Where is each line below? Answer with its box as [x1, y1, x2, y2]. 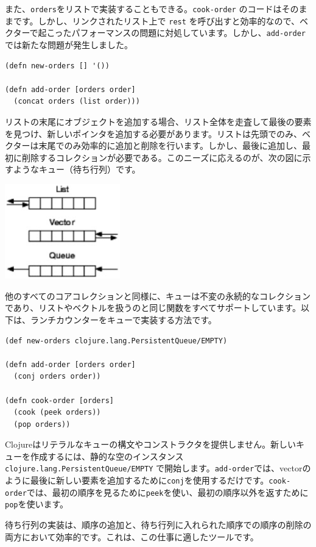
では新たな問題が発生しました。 [5, 38, 133, 51]
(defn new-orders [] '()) [5, 61, 110, 70]
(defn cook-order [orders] [5, 396, 114, 405]
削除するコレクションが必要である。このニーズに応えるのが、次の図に [21, 151, 303, 163]
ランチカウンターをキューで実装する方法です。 [30, 313, 217, 326]
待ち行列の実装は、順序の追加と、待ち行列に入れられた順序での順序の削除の [5, 518, 312, 531]
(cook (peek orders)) [13, 408, 101, 417]
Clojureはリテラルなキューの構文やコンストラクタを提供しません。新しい [5, 438, 296, 451]
